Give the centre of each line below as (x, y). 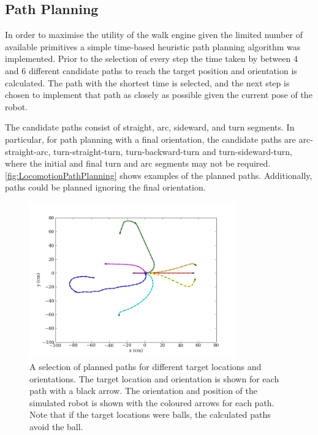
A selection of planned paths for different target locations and (146, 366)
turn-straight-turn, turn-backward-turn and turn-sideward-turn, (173, 151)
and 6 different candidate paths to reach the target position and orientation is (151, 70)
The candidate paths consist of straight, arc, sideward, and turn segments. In (150, 127)
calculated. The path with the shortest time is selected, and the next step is (147, 82)
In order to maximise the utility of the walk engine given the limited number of (154, 35)
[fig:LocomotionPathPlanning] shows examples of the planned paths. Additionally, (159, 175)
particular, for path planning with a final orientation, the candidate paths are (150, 139)
